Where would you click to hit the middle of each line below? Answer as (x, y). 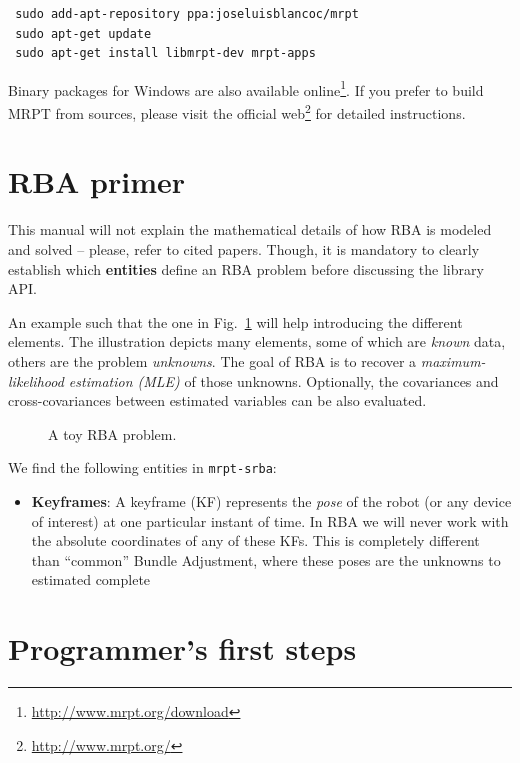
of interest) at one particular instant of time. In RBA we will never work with (270, 520)
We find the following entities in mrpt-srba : (142, 467)
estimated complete (91, 579)
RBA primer (97, 181)
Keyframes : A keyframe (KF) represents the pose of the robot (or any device (271, 501)
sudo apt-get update (83, 33)
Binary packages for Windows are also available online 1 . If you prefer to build (246, 88)
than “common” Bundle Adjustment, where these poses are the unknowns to (266, 559)
